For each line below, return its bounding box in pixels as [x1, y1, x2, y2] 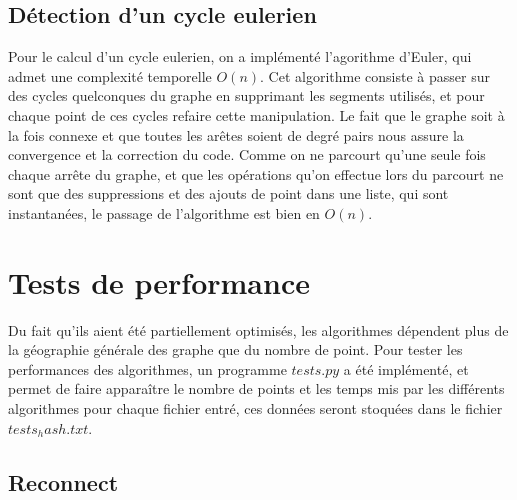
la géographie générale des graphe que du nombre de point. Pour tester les [8, 339, 463, 360]
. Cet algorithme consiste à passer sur [260, 65, 490, 86]
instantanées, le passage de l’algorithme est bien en [8, 202, 320, 223]
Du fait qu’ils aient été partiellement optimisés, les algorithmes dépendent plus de [8, 319, 509, 340]
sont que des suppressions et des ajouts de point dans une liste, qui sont [8, 183, 449, 204]
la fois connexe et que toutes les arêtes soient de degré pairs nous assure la [8, 124, 464, 145]
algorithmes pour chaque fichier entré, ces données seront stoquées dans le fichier [8, 398, 503, 419]
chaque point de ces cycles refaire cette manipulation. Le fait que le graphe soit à [8, 104, 505, 125]
